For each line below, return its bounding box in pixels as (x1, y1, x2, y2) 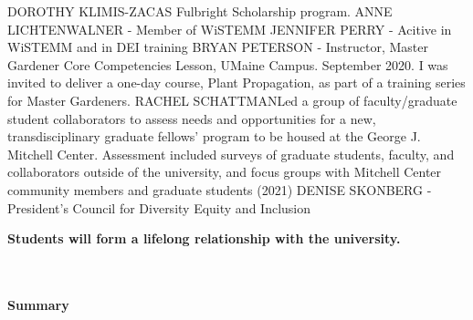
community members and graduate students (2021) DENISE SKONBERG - (7, 180, 432, 199)
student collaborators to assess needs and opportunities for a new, (7, 108, 376, 128)
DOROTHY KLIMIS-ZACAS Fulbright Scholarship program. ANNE (7, 2, 393, 20)
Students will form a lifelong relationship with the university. (7, 229, 401, 248)
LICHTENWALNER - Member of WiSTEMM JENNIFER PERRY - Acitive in (7, 19, 452, 38)
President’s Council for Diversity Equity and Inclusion (7, 198, 310, 217)
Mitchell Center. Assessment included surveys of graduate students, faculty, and (7, 144, 455, 163)
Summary (7, 294, 69, 314)
